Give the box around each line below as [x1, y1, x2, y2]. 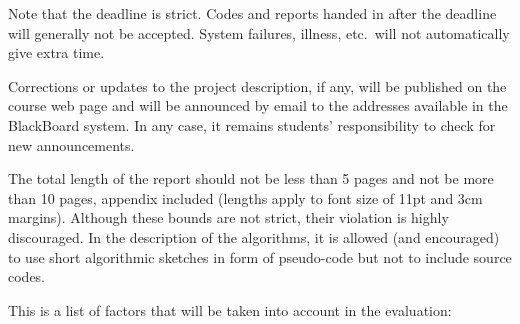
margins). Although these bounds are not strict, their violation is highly [8, 207, 449, 228]
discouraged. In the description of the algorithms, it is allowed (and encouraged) [8, 226, 500, 247]
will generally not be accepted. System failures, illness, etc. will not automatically [8, 22, 510, 43]
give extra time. [8, 42, 105, 63]
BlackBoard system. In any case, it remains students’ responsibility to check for [8, 114, 496, 135]
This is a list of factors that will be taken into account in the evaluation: [8, 299, 452, 320]
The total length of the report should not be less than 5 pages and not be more [8, 168, 494, 189]
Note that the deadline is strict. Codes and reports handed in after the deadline [8, 3, 497, 23]
